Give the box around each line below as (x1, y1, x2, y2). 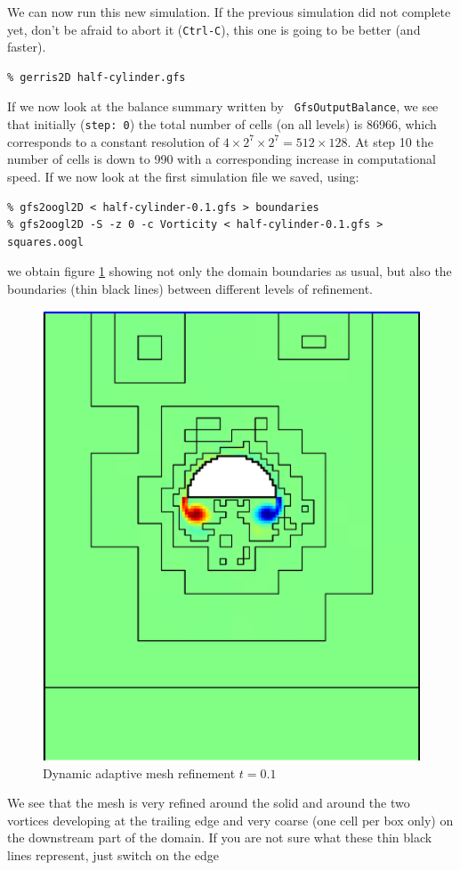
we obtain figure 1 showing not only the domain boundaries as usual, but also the (7, 262, 452, 281)
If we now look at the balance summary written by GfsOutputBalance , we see (7, 97, 439, 116)
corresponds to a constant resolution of (7, 132, 220, 150)
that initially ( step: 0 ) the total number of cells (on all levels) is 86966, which (7, 115, 437, 134)
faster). (7, 37, 46, 56)
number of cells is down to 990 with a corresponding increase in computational (7, 150, 436, 168)
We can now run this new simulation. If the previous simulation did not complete (7, 3, 451, 20)
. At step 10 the (347, 132, 433, 150)
